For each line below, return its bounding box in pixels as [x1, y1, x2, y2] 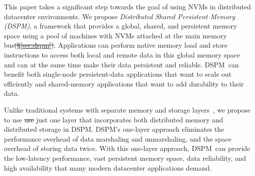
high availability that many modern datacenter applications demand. [4, 162, 212, 173]
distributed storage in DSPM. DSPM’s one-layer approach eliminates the [4, 124, 224, 134]
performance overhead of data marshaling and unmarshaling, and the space [4, 133, 231, 144]
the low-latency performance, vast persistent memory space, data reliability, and [4, 152, 246, 163]
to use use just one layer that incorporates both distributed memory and [4, 114, 223, 124]
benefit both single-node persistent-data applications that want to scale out [4, 69, 232, 79]
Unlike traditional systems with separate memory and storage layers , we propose [4, 104, 251, 115]
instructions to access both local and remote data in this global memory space [4, 49, 240, 59]
